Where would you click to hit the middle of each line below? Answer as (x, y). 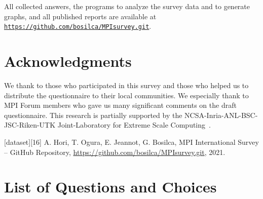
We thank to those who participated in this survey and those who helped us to (126, 85)
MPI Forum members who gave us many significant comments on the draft (120, 105)
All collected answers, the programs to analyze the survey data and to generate (127, 6)
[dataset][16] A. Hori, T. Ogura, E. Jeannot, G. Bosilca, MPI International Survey (131, 142)
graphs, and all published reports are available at (80, 16)
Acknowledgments (68, 61)
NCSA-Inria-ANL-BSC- (221, 115)
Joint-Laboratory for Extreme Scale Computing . (134, 125)
